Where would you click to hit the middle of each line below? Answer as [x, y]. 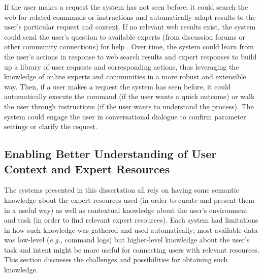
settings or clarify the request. [51, 126]
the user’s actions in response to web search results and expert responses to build [130, 56]
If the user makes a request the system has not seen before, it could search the [126, 7]
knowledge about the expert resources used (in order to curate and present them [129, 199]
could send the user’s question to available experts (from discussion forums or [125, 36]
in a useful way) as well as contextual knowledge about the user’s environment [126, 210]
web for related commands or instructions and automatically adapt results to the [130, 17]
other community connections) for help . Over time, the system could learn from [129, 47]
